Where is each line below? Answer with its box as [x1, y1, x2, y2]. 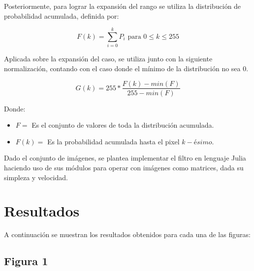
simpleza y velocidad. [4, 172, 68, 182]
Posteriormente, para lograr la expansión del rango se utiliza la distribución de [4, 1, 241, 11]
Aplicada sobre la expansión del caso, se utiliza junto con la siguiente [4, 54, 213, 64]
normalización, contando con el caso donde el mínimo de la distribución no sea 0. [4, 63, 249, 73]
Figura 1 [4, 253, 48, 269]
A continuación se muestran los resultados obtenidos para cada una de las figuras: [4, 229, 251, 240]
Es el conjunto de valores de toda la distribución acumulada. [32, 120, 214, 130]
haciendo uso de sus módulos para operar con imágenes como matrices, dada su [4, 162, 244, 172]
